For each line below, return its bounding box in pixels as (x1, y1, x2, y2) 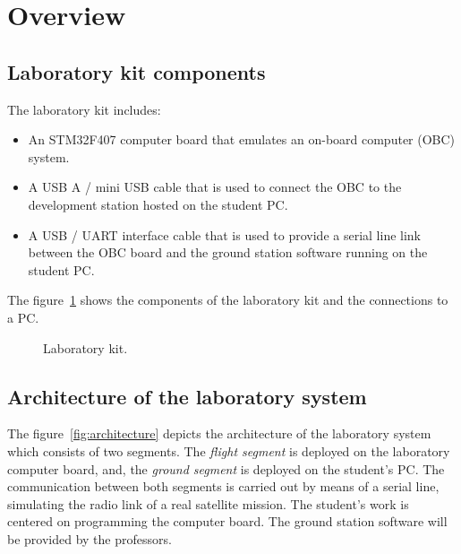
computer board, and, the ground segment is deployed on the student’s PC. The (7, 459, 445, 478)
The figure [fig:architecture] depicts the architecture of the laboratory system (7, 424, 431, 443)
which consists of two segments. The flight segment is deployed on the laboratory (7, 441, 450, 460)
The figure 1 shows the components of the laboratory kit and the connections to (7, 290, 448, 309)
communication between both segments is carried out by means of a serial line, (7, 477, 440, 496)
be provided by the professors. (7, 529, 172, 548)
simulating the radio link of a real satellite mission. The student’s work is (7, 494, 409, 513)
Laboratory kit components (7, 57, 266, 85)
